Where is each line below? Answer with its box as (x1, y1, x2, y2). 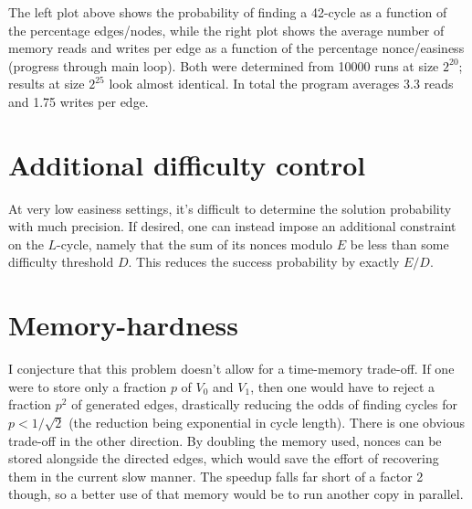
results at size (8, 74, 85, 93)
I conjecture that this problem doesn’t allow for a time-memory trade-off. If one (8, 359, 455, 378)
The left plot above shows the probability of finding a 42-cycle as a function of (8, 3, 447, 21)
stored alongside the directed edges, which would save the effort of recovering (8, 449, 439, 468)
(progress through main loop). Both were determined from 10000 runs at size (8, 56, 439, 75)
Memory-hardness (8, 306, 239, 344)
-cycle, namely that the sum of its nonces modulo (57, 234, 333, 253)
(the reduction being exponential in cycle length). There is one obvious (68, 412, 466, 431)
